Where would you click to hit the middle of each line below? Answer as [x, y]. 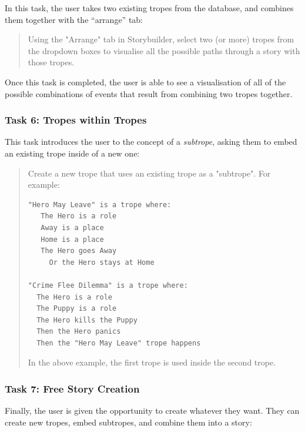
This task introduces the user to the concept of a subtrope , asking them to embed [151, 142]
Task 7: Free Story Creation [72, 388]
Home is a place [72, 239]
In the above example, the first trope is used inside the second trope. [152, 362]
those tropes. [51, 62]
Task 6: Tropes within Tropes [76, 120]
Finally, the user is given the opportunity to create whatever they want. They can [152, 411]
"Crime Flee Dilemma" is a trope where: [108, 285]
